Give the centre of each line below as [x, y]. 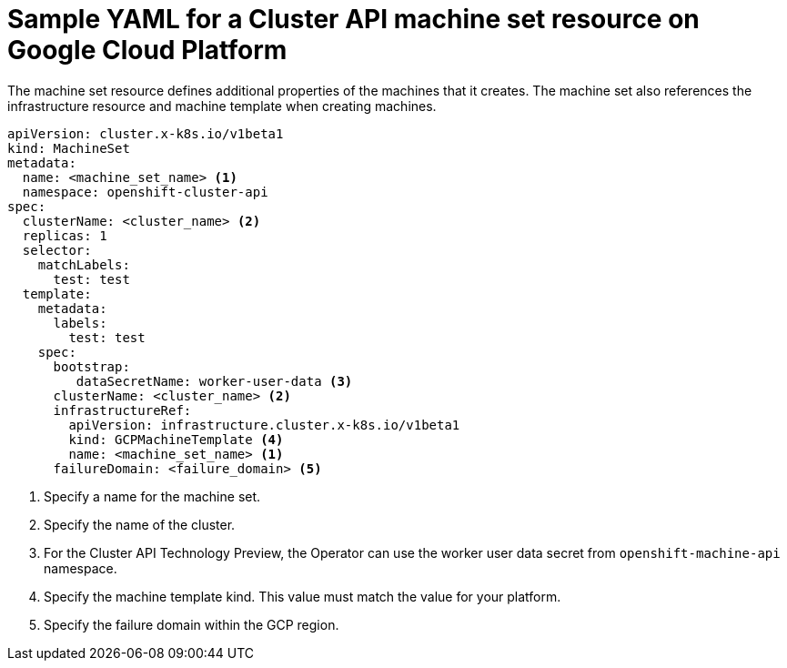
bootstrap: [91, 366]
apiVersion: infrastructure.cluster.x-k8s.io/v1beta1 [264, 425]
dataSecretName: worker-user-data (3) [214, 381]
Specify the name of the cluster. [140, 524]
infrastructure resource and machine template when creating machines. [222, 106]
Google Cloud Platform [147, 50]
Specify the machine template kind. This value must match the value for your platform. [303, 596]
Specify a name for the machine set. [152, 496]
